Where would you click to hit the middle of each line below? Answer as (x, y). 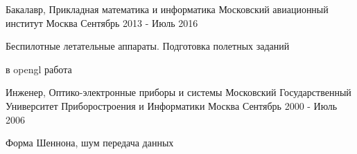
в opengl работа (39, 69)
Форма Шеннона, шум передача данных (90, 143)
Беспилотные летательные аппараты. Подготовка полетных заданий (148, 46)
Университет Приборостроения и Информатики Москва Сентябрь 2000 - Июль (172, 105)
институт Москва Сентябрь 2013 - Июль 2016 (102, 22)
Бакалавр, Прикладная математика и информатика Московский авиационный (167, 9)
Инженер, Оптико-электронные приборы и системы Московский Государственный (178, 92)
